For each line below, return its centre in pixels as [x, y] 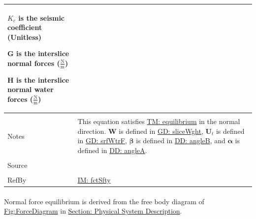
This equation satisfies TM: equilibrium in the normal [159, 121]
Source [17, 165]
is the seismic [41, 17]
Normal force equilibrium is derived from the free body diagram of [104, 201]
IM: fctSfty [94, 180]
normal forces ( [34, 63]
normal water [31, 89]
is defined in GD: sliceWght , [161, 131]
